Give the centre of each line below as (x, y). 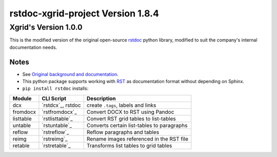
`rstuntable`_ (57, 125)
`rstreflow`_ (55, 132)
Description (101, 99)
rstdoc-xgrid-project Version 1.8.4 (84, 13)
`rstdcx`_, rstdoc (62, 105)
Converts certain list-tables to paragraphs (137, 125)
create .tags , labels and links (121, 105)
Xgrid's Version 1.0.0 (46, 27)
